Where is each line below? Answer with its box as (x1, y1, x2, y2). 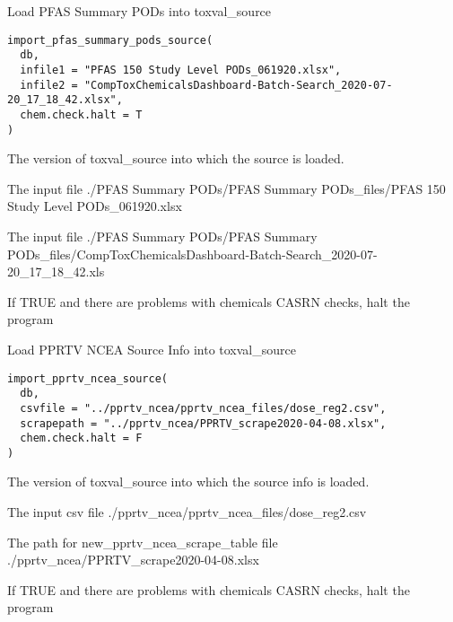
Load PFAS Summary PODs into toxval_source (7, 2, 272, 20)
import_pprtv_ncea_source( (7, 372, 168, 385)
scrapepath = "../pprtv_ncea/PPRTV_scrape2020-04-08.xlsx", (20, 416, 387, 430)
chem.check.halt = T (20, 108, 143, 121)
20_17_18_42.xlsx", (7, 93, 123, 107)
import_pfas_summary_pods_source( (7, 33, 213, 47)
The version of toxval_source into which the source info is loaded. (7, 472, 370, 491)
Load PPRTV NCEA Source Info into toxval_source (7, 339, 296, 358)
